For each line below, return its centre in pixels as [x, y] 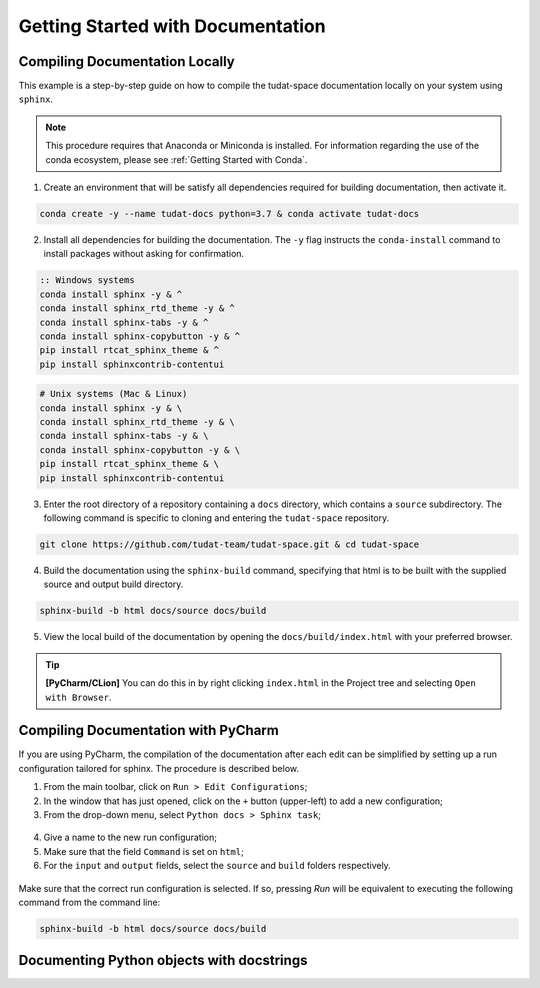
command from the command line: [89, 902]
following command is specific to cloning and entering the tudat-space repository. [216, 518]
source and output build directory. [113, 584]
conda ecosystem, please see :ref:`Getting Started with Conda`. [176, 159]
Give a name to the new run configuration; [130, 837]
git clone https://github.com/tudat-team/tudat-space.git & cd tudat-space [229, 544]
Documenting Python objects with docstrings [163, 960]
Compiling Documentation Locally [126, 61]
